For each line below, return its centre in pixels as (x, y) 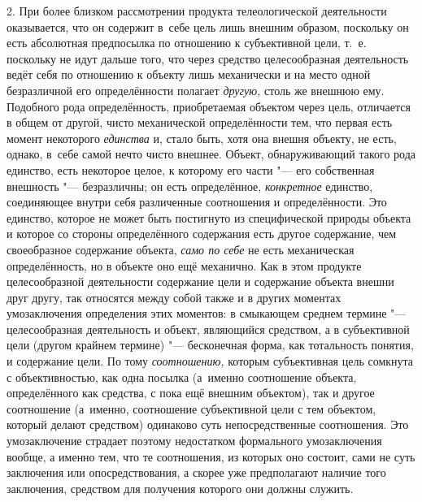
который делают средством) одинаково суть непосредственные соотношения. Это (208, 424)
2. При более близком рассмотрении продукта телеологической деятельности (197, 11)
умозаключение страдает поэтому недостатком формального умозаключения (194, 441)
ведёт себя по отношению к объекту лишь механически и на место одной (189, 74)
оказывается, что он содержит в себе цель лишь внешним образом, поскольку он (208, 26)
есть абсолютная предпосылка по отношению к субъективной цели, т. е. (187, 43)
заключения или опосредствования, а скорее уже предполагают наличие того (196, 472)
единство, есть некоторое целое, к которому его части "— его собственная (191, 169)
